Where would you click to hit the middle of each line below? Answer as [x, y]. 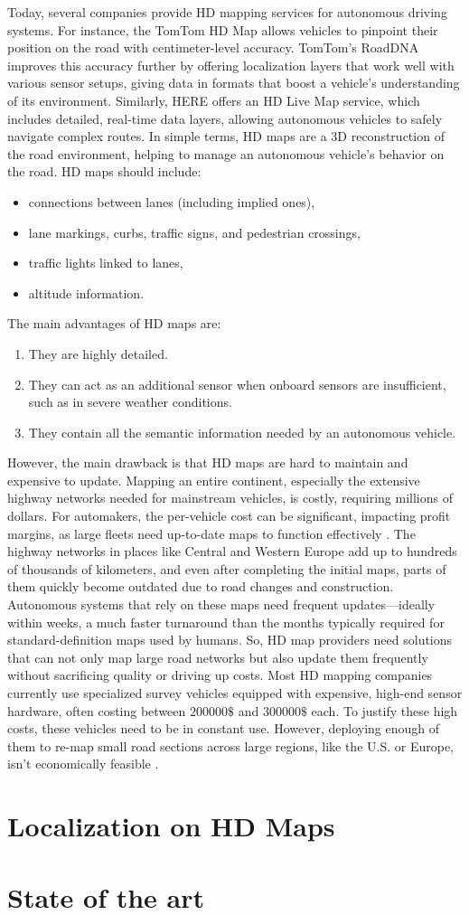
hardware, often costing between [97, 710]
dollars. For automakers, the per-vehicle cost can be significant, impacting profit [229, 516]
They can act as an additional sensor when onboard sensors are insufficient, [237, 384]
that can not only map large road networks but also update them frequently [218, 657]
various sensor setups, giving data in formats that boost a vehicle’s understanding [234, 83]
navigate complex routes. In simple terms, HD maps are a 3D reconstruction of [226, 136]
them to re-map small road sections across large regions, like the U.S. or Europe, [231, 745]
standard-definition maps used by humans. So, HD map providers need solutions [230, 640]
